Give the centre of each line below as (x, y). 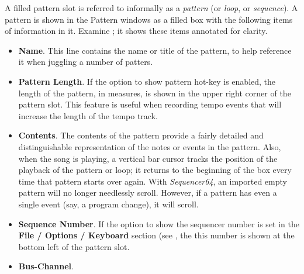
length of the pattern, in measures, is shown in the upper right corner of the (155, 93)
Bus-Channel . (46, 266)
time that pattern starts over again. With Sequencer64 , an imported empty (153, 181)
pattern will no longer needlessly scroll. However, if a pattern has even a (148, 193)
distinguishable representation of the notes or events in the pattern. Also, (150, 146)
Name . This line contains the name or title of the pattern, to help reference (155, 50)
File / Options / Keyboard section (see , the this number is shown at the (156, 235)
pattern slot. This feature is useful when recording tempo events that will (150, 104)
